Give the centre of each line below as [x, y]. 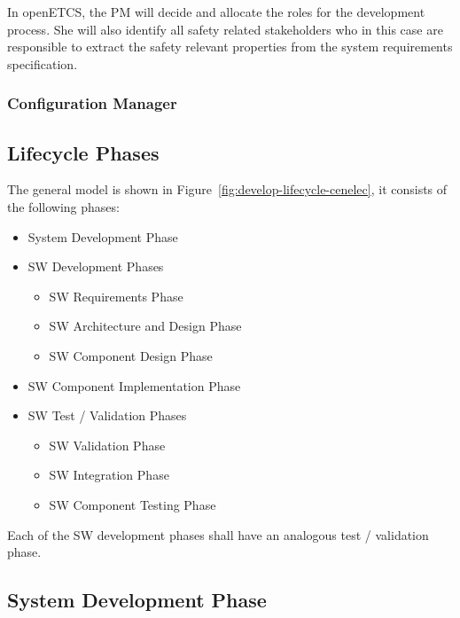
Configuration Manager [92, 103]
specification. [43, 63]
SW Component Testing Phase [133, 504]
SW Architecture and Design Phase [145, 326]
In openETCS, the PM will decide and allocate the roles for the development [216, 12]
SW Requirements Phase [116, 296]
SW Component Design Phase [131, 355]
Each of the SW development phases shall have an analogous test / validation [218, 534]
